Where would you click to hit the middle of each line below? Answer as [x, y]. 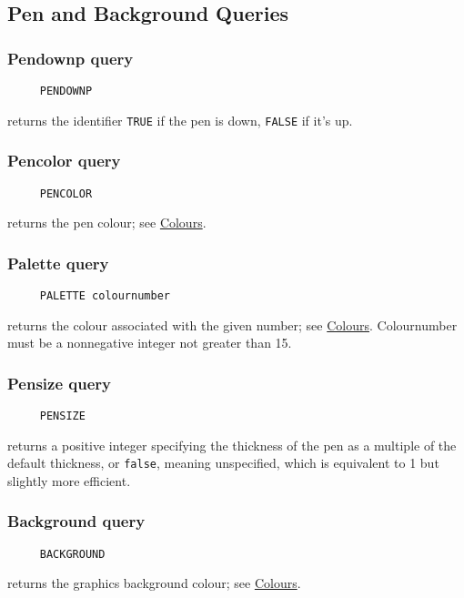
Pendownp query [71, 58]
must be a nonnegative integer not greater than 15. [150, 343]
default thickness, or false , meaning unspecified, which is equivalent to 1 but [223, 463]
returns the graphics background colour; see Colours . [154, 583]
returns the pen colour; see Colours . [107, 223]
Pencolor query [64, 161]
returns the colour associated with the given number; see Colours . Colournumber [232, 324]
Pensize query [59, 383]
